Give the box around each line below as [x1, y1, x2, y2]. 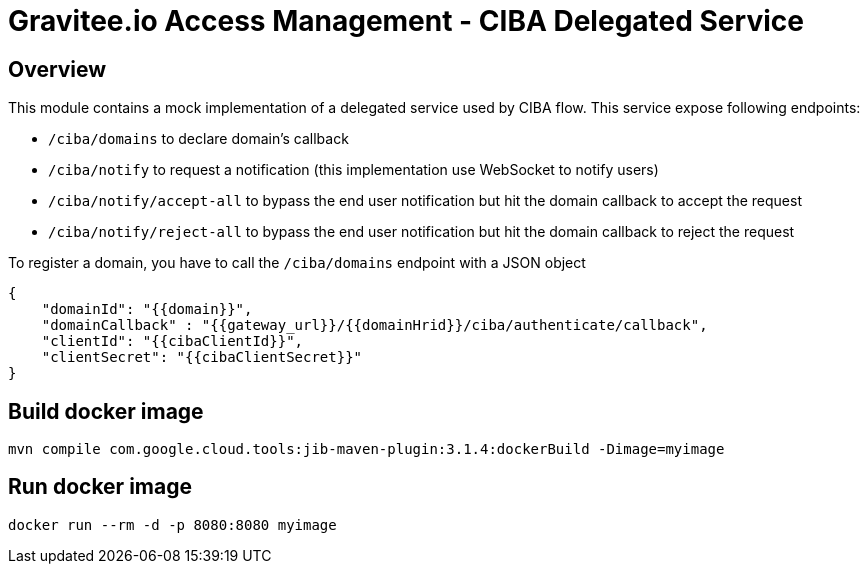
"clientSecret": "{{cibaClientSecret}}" [41, 349, 363, 366]
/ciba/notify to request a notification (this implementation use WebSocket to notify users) [48, 161, 659, 179]
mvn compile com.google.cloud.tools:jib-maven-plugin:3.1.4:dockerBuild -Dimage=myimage [8, 441, 725, 458]
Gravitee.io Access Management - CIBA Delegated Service [8, 4, 804, 38]
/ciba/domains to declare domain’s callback [48, 130, 349, 148]
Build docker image [8, 398, 204, 424]
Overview [8, 56, 107, 82]
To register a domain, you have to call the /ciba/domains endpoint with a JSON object [8, 254, 586, 272]
